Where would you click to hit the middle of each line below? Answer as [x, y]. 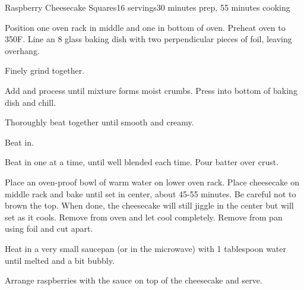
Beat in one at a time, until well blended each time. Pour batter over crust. [142, 162]
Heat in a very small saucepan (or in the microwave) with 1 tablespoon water [146, 248]
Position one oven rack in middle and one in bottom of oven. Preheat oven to [145, 27]
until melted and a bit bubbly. [60, 260]
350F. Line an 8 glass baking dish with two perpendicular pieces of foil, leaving [148, 39]
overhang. [22, 50]
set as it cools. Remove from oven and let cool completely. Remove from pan [144, 217]
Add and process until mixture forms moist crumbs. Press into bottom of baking [151, 90]
